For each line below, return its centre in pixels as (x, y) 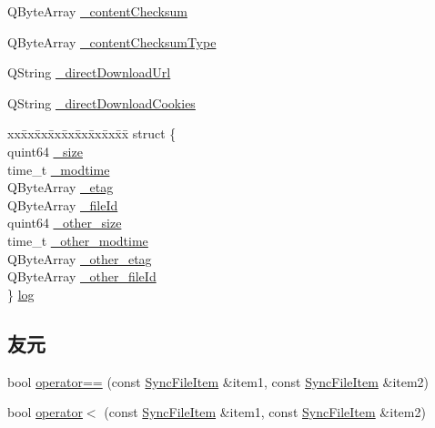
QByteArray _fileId (63, 204)
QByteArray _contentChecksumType (112, 41)
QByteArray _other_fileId (82, 276)
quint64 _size (45, 151)
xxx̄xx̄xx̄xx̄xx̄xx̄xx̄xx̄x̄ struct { (92, 133)
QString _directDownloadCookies (101, 102)
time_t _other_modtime (78, 240)
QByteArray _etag (61, 187)
